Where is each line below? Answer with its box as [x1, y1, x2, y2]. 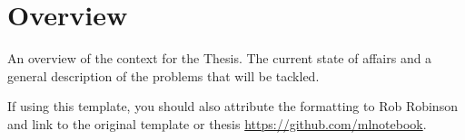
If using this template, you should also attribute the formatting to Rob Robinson [7, 97, 458, 116]
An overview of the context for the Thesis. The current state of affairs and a [7, 49, 432, 68]
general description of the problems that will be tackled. [7, 66, 320, 85]
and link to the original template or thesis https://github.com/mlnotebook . [7, 114, 427, 133]
